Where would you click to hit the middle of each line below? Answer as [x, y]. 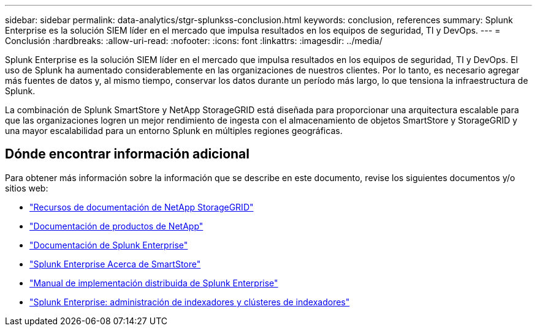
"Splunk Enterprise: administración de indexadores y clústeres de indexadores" [190, 302]
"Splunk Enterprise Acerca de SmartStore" [115, 264]
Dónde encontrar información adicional [127, 154]
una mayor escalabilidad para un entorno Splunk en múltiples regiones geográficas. [174, 131]
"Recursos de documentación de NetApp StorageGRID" [142, 207]
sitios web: [27, 188]
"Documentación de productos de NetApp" [116, 226]
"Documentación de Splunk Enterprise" [109, 245]
